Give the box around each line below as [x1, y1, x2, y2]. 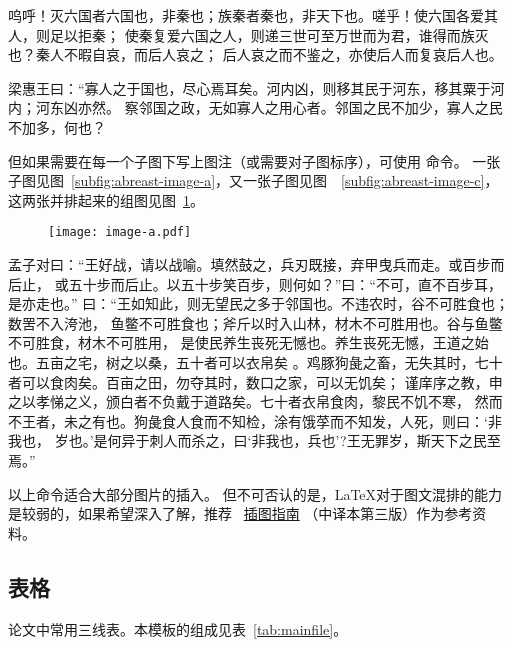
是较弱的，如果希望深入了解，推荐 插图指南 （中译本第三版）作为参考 [8, 503, 473, 524]
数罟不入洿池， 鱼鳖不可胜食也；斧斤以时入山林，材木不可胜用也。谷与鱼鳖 [8, 312, 503, 333]
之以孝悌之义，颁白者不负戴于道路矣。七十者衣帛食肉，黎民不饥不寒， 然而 [8, 391, 503, 412]
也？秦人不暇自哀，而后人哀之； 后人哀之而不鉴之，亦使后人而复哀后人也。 [8, 44, 503, 65]
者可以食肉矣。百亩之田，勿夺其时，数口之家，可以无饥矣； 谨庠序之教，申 [8, 371, 503, 392]
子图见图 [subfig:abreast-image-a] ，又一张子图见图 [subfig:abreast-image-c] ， [8, 170, 499, 191]
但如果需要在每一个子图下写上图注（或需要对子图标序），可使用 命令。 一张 [8, 150, 501, 171]
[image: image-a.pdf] [48, 225, 192, 240]
